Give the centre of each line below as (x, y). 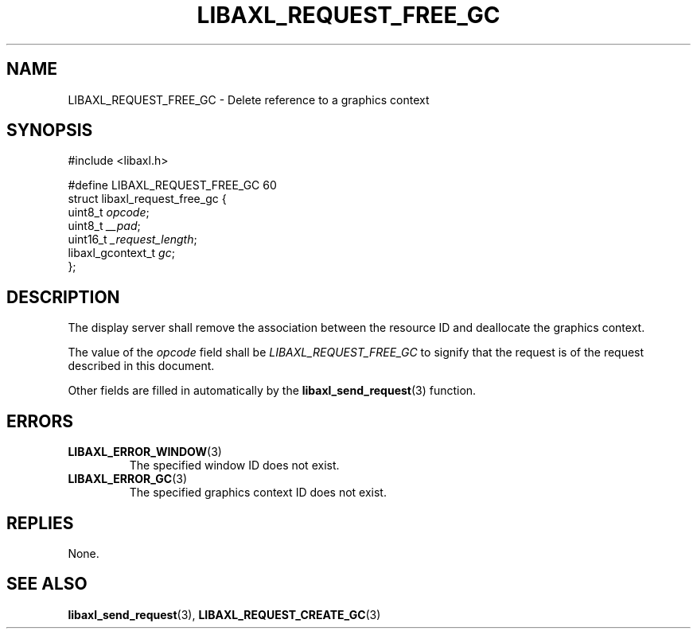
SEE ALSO (47, 584)
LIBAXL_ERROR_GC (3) (128, 479)
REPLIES (40, 523)
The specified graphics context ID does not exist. (258, 493)
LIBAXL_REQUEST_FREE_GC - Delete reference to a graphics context (249, 99)
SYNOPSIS (50, 131)
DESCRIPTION (63, 297)
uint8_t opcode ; (109, 212)
